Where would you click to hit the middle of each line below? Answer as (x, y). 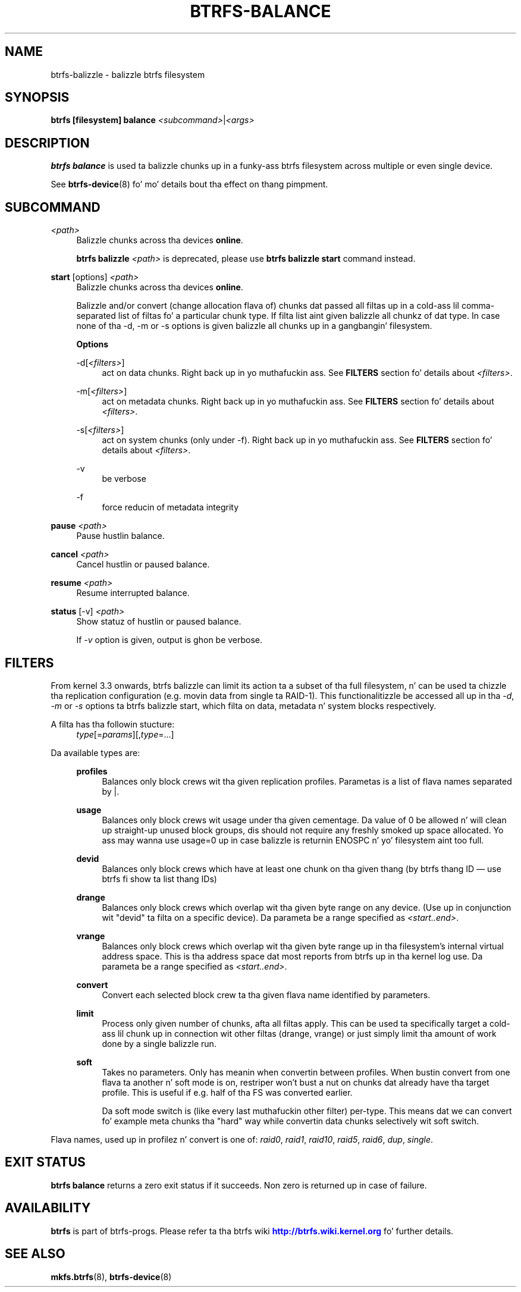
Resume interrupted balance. (133, 593)
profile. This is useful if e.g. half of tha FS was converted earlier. (227, 1092)
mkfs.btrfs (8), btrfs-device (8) (111, 1277)
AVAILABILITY (48, 1208)
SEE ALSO (35, 1254)
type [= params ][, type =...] (125, 734)
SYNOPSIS (37, 98)
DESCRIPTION (47, 143)
